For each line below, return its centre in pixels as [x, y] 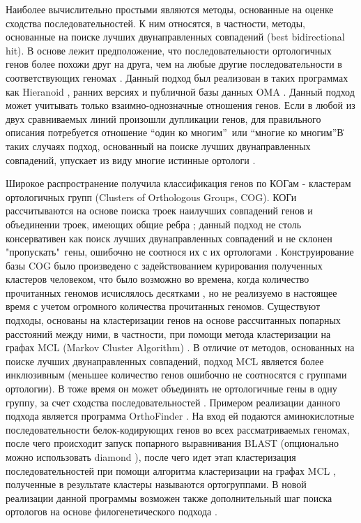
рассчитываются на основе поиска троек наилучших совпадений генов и [159, 211]
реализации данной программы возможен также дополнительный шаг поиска [169, 498]
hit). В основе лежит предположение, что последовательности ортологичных [169, 50]
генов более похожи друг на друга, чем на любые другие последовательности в [174, 64]
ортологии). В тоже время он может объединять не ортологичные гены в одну [171, 389]
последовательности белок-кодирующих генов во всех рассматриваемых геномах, [178, 429]
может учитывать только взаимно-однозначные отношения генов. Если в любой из [180, 105]
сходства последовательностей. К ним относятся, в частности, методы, [155, 23]
